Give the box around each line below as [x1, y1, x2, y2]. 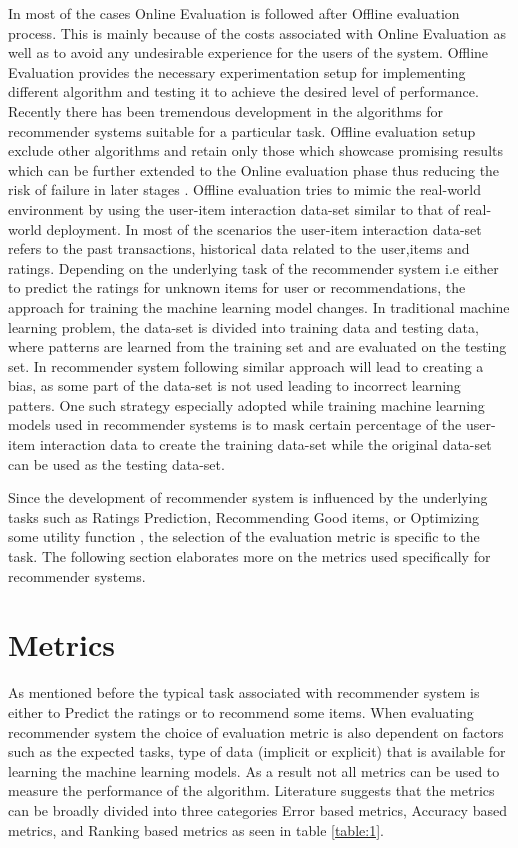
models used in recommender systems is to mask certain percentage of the [8, 414, 462, 435]
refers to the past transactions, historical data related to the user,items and [8, 238, 470, 259]
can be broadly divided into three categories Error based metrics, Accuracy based [8, 799, 507, 820]
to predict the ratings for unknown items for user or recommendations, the [8, 277, 466, 298]
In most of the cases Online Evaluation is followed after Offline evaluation [8, 3, 460, 23]
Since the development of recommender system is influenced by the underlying [8, 487, 488, 508]
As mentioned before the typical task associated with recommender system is [8, 682, 480, 703]
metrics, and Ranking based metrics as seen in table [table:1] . [8, 819, 384, 840]
